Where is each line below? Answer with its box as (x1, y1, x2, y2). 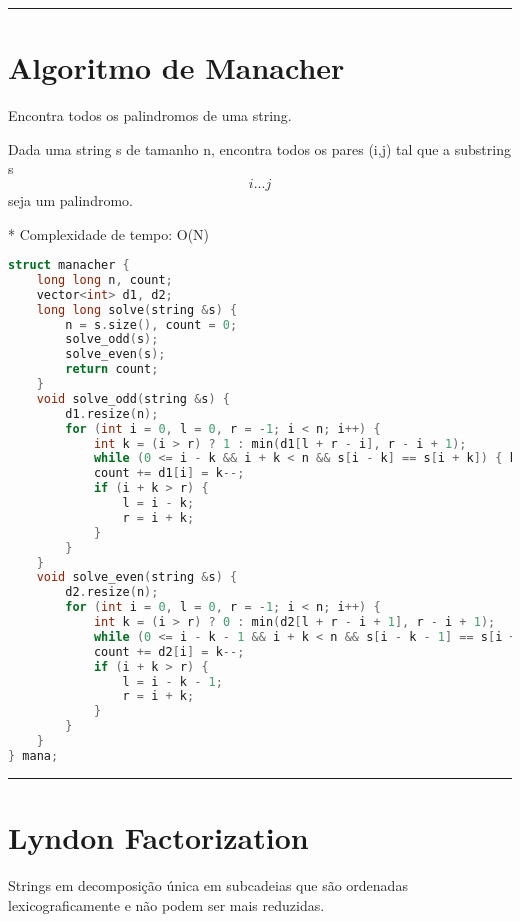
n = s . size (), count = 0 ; (65, 317, 238, 332)
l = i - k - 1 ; (122, 674, 223, 689)
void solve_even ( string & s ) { (36, 570, 238, 585)
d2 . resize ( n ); (65, 585, 159, 600)
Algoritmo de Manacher (8, 47, 345, 88)
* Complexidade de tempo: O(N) (8, 223, 210, 244)
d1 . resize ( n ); (65, 406, 159, 421)
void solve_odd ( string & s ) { (36, 391, 231, 406)
